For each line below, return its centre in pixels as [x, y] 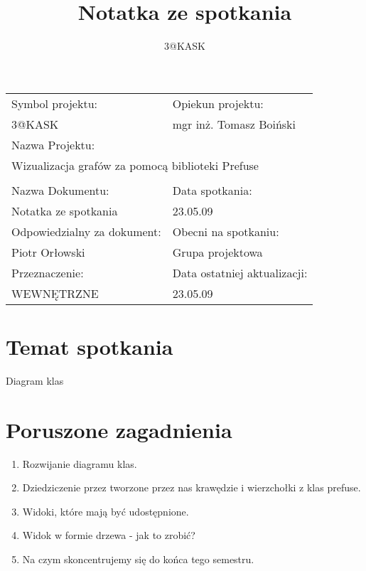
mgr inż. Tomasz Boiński [234, 124]
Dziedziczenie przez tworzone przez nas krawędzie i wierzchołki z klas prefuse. [192, 487]
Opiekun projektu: [218, 103]
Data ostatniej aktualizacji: [240, 272]
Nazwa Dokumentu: [60, 190]
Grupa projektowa [217, 252]
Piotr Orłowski [48, 252]
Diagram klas [35, 380]
